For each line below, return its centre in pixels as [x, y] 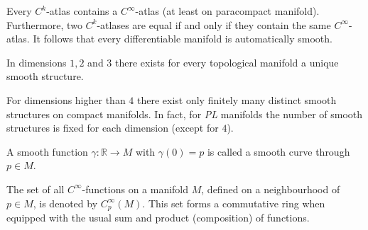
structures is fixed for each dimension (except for [113, 128]
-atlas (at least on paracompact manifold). [227, 11]
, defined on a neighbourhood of [271, 189]
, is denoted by [65, 203]
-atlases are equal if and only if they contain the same [214, 24]
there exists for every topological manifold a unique [227, 62]
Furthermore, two [44, 24]
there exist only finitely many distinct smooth [237, 99]
